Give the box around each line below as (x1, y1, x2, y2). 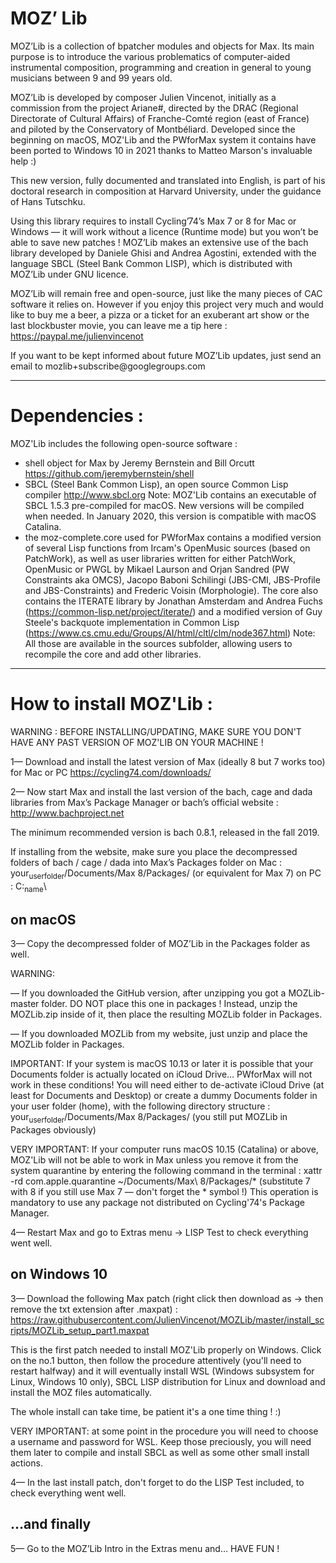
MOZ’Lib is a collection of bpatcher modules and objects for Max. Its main (10, 40, 315, 52)
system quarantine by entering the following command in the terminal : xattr (10, 1165, 323, 1177)
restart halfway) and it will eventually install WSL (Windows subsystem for (10, 1365, 315, 1377)
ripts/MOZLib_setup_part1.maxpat (10, 1324, 150, 1336)
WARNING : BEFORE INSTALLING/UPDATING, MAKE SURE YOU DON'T (10, 725, 302, 737)
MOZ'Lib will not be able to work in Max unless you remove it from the (10, 1154, 299, 1166)
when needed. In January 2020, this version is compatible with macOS (24, 510, 317, 522)
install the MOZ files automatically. (10, 1386, 152, 1398)
